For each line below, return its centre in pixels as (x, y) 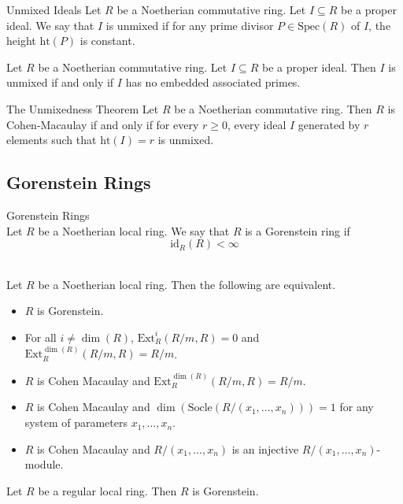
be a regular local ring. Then (107, 490)
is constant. (107, 41)
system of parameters (76, 422)
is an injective (265, 448)
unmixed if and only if (60, 82)
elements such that (52, 140)
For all (41, 337)
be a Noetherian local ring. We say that (134, 230)
